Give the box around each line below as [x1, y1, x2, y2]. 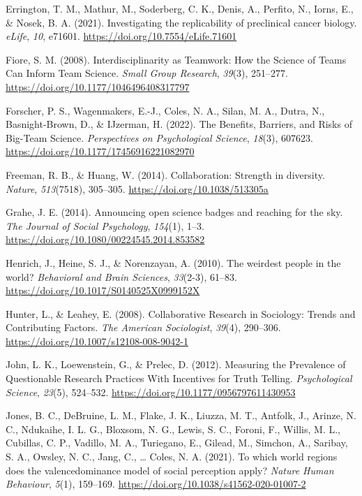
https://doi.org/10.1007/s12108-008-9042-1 [6, 333, 188, 348]
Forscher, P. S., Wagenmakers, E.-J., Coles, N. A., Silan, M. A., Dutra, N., [6, 103, 325, 117]
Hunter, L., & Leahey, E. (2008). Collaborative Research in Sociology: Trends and [6, 306, 356, 321]
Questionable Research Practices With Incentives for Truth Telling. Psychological [6, 371, 352, 386]
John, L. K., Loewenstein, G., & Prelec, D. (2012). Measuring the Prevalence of [6, 357, 346, 372]
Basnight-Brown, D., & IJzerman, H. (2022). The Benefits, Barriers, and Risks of [6, 117, 352, 131]
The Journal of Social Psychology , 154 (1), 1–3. [6, 218, 204, 233]
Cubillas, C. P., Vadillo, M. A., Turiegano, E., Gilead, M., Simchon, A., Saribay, [6, 435, 348, 450]
